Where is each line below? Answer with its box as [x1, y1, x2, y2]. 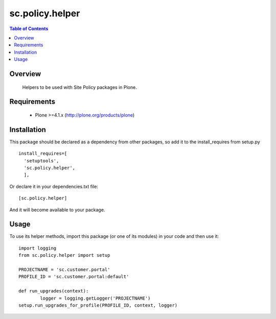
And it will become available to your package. [9, 207, 105, 213]
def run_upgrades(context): [18, 288, 89, 294]
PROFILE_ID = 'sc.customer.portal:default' [18, 274, 129, 280]
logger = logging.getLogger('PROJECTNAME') [40, 295, 151, 301]
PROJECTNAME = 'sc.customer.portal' [18, 267, 110, 273]
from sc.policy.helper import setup [18, 253, 110, 258]
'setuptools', [24, 158, 59, 163]
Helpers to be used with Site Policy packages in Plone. [22, 84, 137, 90]
